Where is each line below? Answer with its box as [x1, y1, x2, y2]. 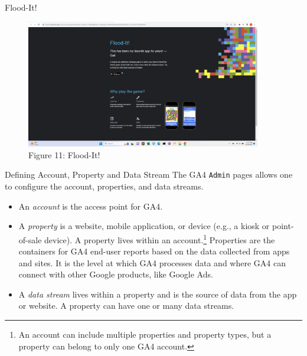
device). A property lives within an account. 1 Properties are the [44, 231, 275, 246]
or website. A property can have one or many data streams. [18, 299, 234, 312]
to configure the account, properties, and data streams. [5, 180, 204, 192]
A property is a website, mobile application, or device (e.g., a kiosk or [18, 220, 270, 232]
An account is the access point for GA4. [18, 200, 163, 212]
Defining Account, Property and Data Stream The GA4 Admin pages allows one [5, 168, 293, 181]
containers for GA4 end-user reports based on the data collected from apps [18, 245, 290, 257]
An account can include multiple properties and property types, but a [18, 328, 272, 341]
